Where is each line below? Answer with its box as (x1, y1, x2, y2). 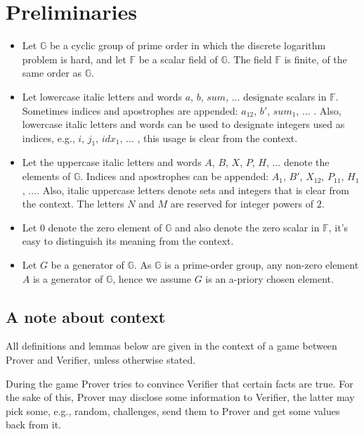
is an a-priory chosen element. (205, 271, 334, 286)
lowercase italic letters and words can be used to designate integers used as (22, 117, 345, 132)
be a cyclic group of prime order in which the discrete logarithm (49, 38, 326, 53)
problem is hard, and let (22, 51, 126, 66)
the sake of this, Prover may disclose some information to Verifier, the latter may (6, 390, 355, 404)
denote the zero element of (48, 219, 162, 234)
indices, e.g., (22, 130, 75, 145)
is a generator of (32, 271, 103, 286)
